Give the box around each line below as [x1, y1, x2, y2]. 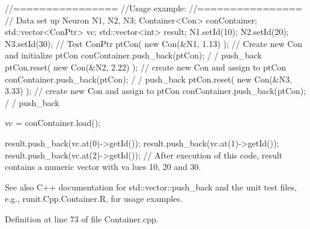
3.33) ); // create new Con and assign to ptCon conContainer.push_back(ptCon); [5, 84, 306, 97]
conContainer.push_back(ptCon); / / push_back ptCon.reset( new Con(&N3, [5, 72, 292, 85]
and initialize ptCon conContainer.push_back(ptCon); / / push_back [5, 49, 262, 61]
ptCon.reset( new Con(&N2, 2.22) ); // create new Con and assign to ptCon [5, 60, 287, 73]
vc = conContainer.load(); [5, 116, 101, 129]
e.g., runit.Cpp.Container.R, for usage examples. [5, 192, 183, 205]
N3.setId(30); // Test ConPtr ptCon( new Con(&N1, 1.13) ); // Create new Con [5, 37, 303, 49]
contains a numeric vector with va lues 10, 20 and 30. [5, 160, 201, 173]
